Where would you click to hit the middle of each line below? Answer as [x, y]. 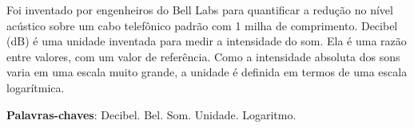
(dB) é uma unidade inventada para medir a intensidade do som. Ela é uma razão [207, 41]
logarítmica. [36, 87]
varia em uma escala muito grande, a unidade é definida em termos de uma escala [207, 72]
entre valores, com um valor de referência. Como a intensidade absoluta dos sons [203, 56]
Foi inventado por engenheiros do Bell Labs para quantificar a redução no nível [200, 10]
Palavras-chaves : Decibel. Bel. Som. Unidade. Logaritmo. [151, 114]
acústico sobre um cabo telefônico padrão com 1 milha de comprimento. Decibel [202, 25]
